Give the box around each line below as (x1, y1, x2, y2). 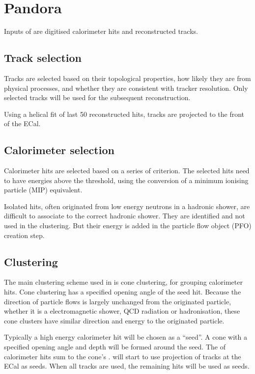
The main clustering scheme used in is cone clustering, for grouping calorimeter (4, 277, 243, 287)
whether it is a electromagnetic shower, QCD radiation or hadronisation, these (4, 306, 240, 316)
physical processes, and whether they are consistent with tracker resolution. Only (4, 82, 248, 93)
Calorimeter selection (4, 142, 114, 158)
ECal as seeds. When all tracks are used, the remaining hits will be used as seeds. (4, 361, 250, 371)
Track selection (4, 50, 82, 65)
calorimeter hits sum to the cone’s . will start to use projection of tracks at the (4, 351, 241, 361)
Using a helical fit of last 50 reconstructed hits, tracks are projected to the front (4, 108, 245, 119)
